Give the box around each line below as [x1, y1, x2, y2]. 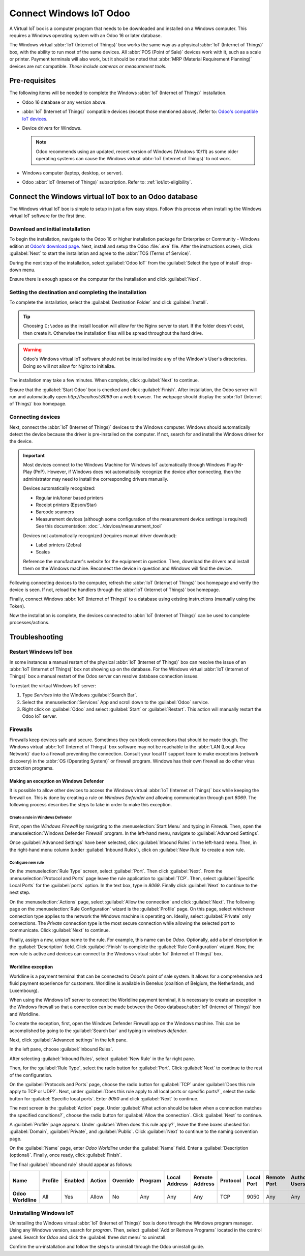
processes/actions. [9, 620, 50, 626]
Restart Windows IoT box [9, 649, 73, 656]
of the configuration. [9, 1072, 53, 1078]
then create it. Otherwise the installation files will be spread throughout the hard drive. [23, 330, 203, 336]
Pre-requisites [9, 76, 56, 85]
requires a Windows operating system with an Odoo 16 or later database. [9, 32, 162, 38]
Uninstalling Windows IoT [9, 1209, 74, 1216]
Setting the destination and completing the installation [9, 289, 147, 296]
